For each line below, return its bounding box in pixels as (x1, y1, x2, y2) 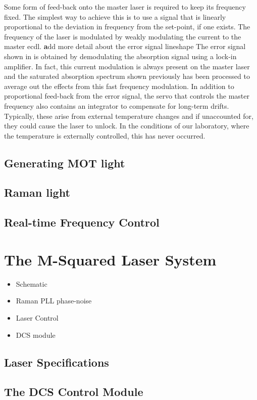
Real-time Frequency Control (4, 214, 160, 230)
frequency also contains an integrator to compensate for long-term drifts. (4, 100, 229, 111)
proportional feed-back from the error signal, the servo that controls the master (4, 91, 249, 101)
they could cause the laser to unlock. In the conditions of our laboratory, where (4, 120, 249, 131)
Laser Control (16, 312, 59, 323)
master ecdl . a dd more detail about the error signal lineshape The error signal (4, 41, 246, 52)
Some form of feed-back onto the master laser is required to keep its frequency (4, 2, 246, 12)
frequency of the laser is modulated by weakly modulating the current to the (4, 31, 241, 41)
